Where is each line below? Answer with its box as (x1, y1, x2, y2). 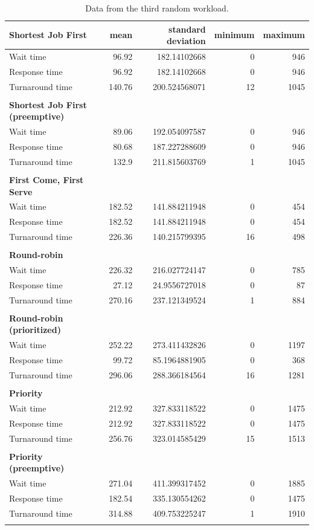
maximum (263, 28, 305, 41)
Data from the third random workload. (85, 2, 229, 14)
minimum (214, 28, 255, 41)
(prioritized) (9, 323, 61, 336)
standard (168, 22, 206, 35)
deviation (166, 34, 206, 47)
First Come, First (9, 173, 84, 186)
